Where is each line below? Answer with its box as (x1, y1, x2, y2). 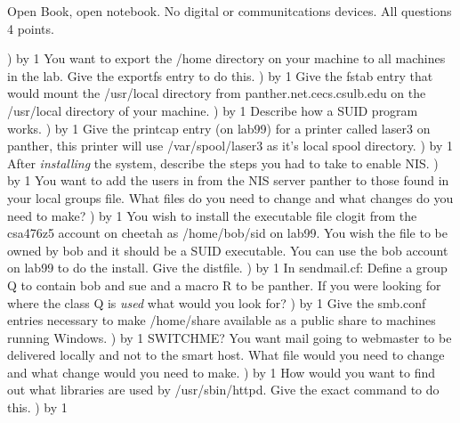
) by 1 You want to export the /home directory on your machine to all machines (7, 49, 446, 68)
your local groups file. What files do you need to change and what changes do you (7, 188, 454, 207)
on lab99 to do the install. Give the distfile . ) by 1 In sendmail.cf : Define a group (7, 258, 448, 277)
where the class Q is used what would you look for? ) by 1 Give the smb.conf (7, 293, 426, 312)
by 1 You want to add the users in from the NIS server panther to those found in (7, 171, 449, 190)
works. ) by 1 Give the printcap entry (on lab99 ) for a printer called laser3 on (7, 118, 431, 137)
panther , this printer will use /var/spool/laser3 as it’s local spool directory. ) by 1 (7, 136, 453, 155)
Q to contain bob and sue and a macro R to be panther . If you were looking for (7, 275, 441, 294)
